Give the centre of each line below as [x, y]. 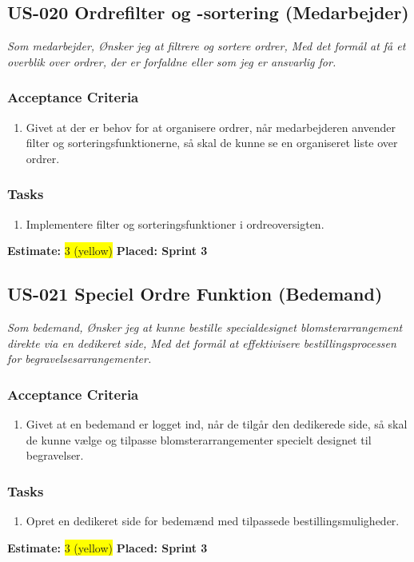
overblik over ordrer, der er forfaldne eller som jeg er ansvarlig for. [172, 61]
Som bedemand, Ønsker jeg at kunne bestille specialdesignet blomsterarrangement [205, 327]
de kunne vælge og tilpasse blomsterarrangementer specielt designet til [199, 439]
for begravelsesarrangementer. [80, 359]
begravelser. [55, 455]
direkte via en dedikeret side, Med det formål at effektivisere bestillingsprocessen [202, 343]
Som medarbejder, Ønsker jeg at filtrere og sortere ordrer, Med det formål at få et [207, 46]
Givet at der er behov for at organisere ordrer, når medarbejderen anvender [211, 127]
